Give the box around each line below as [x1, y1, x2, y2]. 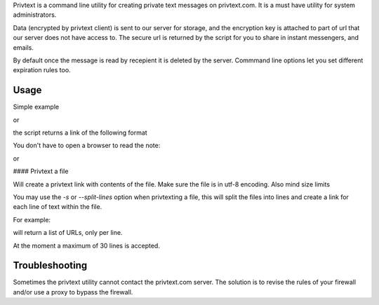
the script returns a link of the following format [13, 128, 147, 137]
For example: [13, 215, 51, 224]
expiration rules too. [13, 66, 71, 74]
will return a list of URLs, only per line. [13, 229, 123, 237]
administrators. [13, 11, 57, 19]
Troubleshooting [13, 259, 88, 271]
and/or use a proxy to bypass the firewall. [13, 287, 133, 296]
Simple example [13, 102, 60, 111]
